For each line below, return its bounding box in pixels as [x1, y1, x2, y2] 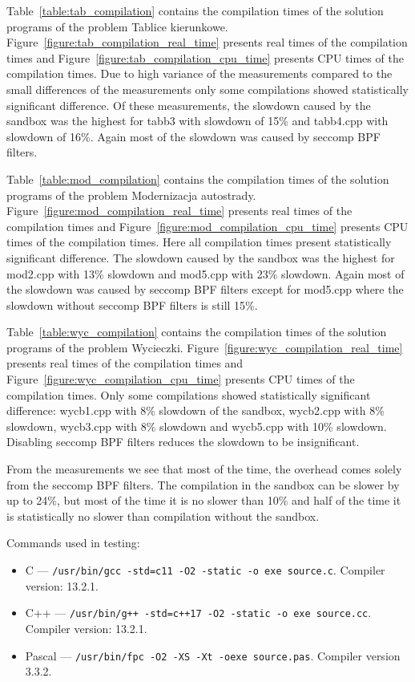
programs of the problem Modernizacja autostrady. [6, 186, 256, 203]
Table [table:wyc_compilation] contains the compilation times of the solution [6, 323, 387, 340]
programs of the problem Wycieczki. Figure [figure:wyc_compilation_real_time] [6, 339, 403, 355]
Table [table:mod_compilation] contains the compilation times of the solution [6, 170, 389, 187]
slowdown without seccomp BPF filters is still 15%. [6, 296, 258, 313]
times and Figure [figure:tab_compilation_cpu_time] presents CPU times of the [6, 49, 404, 66]
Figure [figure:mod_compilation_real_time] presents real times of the [6, 202, 353, 219]
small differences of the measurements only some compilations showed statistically [6, 80, 409, 97]
